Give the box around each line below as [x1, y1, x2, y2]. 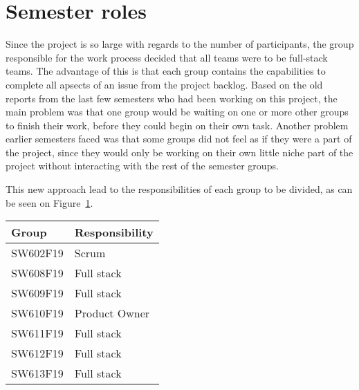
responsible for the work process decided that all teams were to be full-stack [6, 50, 328, 64]
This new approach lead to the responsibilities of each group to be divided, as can [6, 182, 353, 196]
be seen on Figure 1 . [6, 195, 93, 210]
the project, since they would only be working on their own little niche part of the [6, 145, 353, 159]
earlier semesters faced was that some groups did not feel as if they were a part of [6, 131, 352, 146]
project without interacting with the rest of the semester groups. [6, 158, 279, 173]
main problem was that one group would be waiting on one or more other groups [6, 104, 349, 119]
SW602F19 [11, 245, 64, 261]
